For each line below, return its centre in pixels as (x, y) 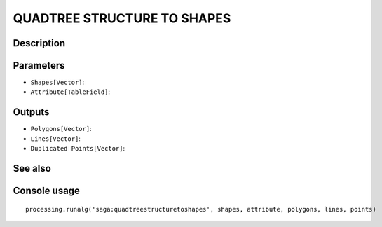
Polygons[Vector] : (61, 129)
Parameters (39, 66)
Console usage (47, 190)
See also (32, 168)
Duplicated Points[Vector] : (78, 149)
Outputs (31, 112)
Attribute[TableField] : (70, 92)
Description (39, 43)
